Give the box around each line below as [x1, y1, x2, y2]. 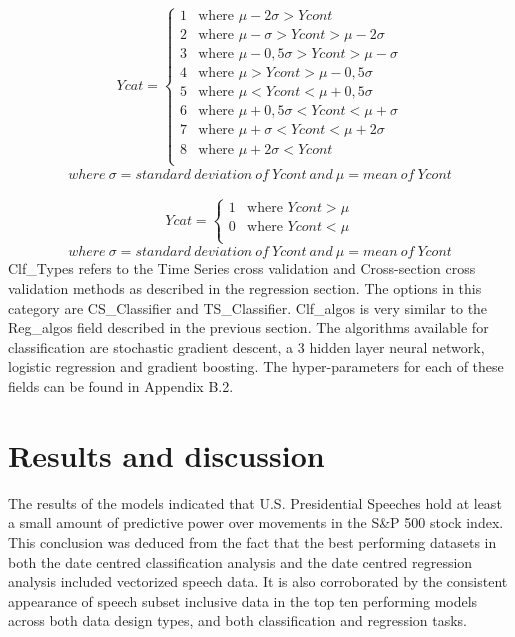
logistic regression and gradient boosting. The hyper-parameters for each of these [8, 356, 504, 377]
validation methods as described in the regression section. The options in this [8, 278, 482, 299]
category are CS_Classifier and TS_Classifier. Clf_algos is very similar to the [8, 297, 488, 318]
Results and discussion [8, 434, 325, 475]
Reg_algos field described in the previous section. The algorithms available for [8, 317, 489, 338]
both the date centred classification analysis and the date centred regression [8, 551, 473, 572]
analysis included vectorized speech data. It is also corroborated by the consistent [8, 571, 508, 592]
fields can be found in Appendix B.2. [8, 376, 234, 396]
